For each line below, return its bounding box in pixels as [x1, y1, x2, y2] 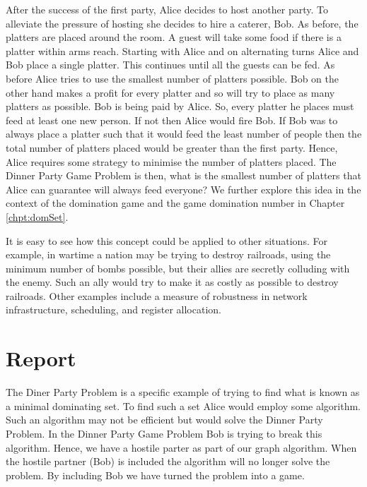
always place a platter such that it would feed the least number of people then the [6, 126, 362, 141]
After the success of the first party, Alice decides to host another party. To [6, 2, 329, 16]
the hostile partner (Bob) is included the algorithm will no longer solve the [6, 454, 330, 469]
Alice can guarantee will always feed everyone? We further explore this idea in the [6, 181, 361, 196]
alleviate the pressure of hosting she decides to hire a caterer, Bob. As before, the [6, 16, 359, 30]
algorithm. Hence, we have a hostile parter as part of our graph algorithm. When [6, 440, 357, 455]
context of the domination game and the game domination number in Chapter [6, 196, 345, 210]
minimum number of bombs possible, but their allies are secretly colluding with [6, 260, 350, 275]
